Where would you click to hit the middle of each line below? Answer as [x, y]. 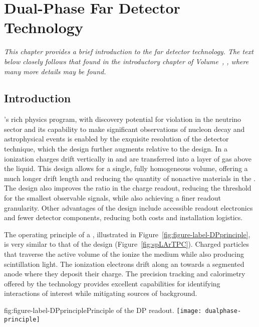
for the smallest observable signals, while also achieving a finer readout [113, 198]
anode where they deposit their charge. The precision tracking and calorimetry [125, 274]
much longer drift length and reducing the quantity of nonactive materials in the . [130, 178]
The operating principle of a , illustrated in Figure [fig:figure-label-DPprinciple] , [127, 234]
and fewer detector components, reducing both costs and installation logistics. [123, 217]
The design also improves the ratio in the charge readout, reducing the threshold [128, 188]
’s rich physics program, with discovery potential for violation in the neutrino [123, 119]
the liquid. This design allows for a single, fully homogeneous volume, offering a [126, 168]
